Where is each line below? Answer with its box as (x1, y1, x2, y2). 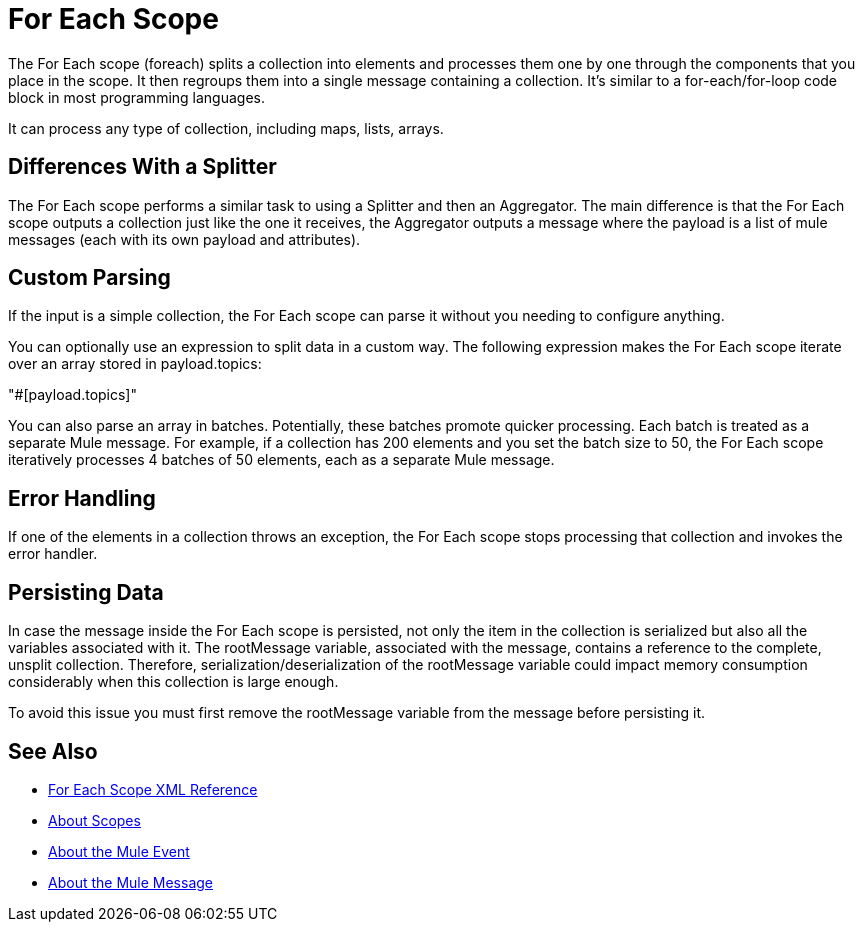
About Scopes (48, 811, 141, 829)
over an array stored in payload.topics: (8, 355, 262, 373)
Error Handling (8, 485, 156, 511)
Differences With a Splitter (8, 154, 277, 180)
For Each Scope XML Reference (48, 780, 258, 798)
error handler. (8, 545, 98, 563)
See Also (8, 738, 98, 764)
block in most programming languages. (8, 88, 265, 106)
